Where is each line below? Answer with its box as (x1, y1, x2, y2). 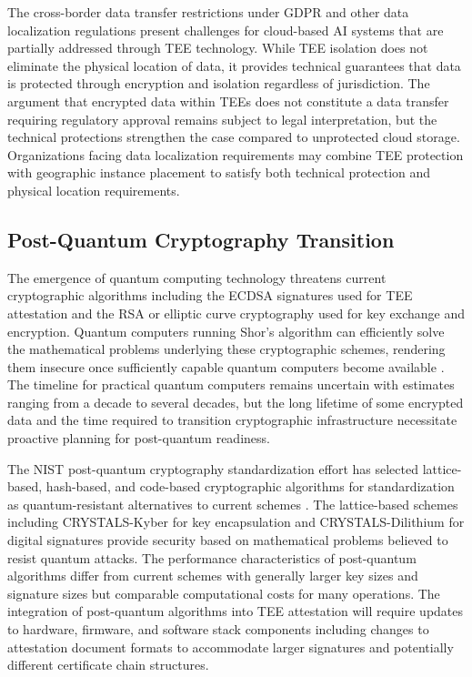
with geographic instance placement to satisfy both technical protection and (7, 163, 431, 182)
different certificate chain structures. (7, 655, 209, 674)
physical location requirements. (7, 180, 180, 199)
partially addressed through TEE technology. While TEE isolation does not (7, 38, 428, 57)
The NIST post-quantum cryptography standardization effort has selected (7, 459, 418, 478)
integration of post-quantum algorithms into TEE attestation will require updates (7, 601, 464, 621)
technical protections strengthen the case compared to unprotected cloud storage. (7, 127, 460, 147)
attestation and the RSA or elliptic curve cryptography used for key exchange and (7, 303, 466, 322)
